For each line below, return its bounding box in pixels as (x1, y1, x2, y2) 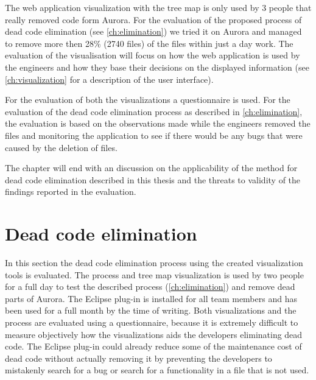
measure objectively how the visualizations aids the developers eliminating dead (5, 328, 303, 340)
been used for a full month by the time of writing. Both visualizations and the (5, 304, 297, 317)
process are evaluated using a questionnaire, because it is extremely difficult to (5, 316, 298, 328)
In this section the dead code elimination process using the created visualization (5, 256, 303, 269)
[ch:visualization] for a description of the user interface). (5, 72, 214, 85)
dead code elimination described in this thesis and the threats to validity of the (5, 173, 301, 186)
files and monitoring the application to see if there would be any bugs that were (5, 128, 303, 141)
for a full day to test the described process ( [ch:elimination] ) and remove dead (5, 280, 295, 293)
